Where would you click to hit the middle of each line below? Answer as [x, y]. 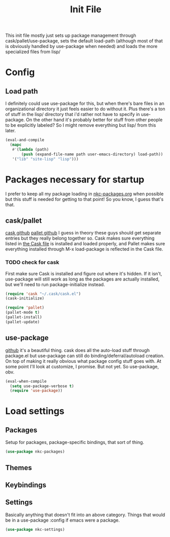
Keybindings [26, 485]
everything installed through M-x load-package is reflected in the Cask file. [84, 249]
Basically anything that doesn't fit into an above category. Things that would [85, 515]
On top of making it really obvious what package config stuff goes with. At [83, 361]
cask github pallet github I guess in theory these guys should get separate [83, 233]
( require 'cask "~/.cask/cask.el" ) [43, 294]
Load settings [35, 411]
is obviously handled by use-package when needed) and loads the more [81, 46]
